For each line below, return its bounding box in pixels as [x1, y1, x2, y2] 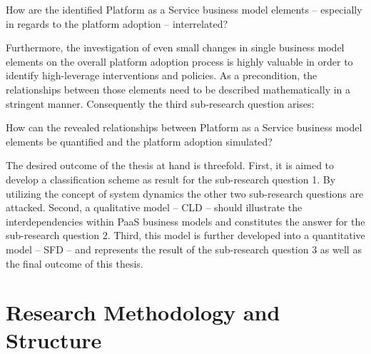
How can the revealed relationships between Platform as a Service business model [6, 120, 362, 135]
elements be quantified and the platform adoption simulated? [6, 133, 273, 148]
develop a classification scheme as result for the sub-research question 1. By [6, 171, 336, 186]
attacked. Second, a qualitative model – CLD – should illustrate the [6, 200, 303, 215]
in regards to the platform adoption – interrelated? [6, 16, 228, 31]
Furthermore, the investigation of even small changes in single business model [6, 40, 345, 55]
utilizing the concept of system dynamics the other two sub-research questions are [6, 186, 364, 201]
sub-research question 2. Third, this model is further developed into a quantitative [6, 228, 365, 243]
